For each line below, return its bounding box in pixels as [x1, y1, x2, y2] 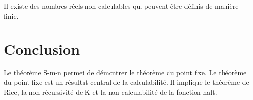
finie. [4, 10, 19, 20]
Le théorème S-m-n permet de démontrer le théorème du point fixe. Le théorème [4, 67, 247, 78]
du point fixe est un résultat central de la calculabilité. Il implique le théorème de [4, 77, 249, 87]
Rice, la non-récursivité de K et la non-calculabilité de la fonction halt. [4, 86, 217, 97]
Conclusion [4, 39, 80, 59]
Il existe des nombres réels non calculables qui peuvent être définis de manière [4, 1, 239, 11]
